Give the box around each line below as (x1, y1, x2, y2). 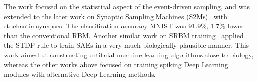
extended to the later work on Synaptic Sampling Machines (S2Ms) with (4, 11, 227, 21)
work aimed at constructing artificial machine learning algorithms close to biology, (4, 49, 254, 59)
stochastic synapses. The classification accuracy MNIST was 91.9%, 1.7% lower (4, 21, 244, 31)
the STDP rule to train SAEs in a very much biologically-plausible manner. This (4, 40, 249, 50)
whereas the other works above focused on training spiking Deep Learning (4, 59, 228, 69)
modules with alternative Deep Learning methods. (4, 69, 156, 79)
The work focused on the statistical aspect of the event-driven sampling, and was (4, 1, 250, 11)
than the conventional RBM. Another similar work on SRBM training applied (4, 30, 244, 40)
